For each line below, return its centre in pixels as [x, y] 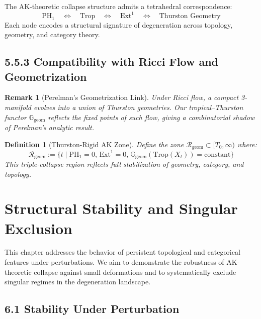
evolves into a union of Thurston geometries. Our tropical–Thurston [138, 107]
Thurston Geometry [190, 16]
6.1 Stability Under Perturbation [92, 309]
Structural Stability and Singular [121, 208]
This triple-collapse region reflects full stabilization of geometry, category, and [124, 164]
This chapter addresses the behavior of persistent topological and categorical [122, 252]
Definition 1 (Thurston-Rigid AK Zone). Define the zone [94, 144]
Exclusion [38, 228]
